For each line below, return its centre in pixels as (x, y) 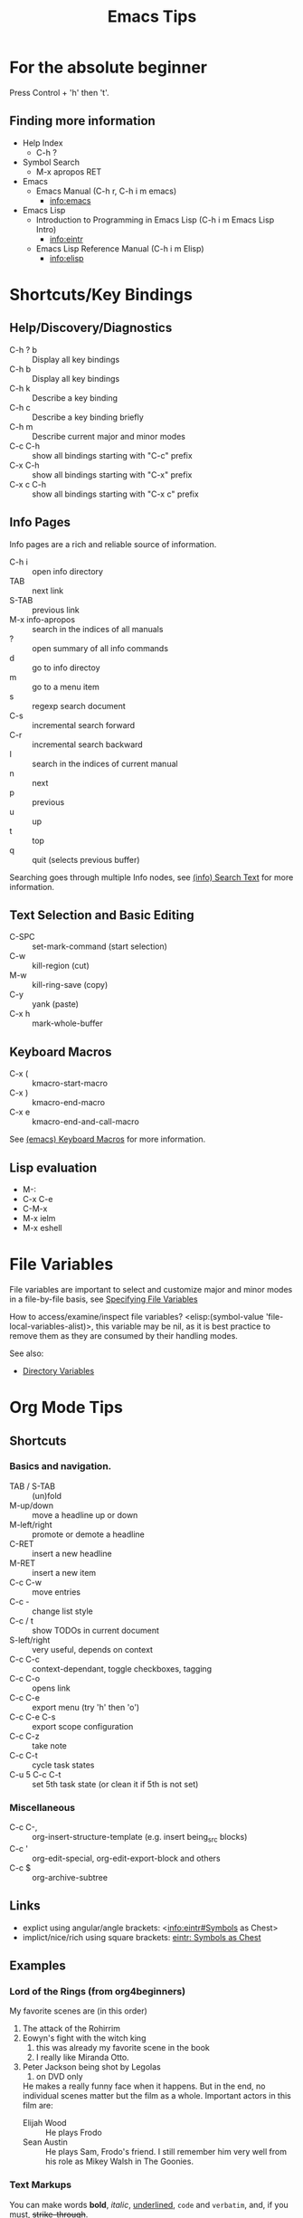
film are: (38, 2106)
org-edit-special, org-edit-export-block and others (126, 1858)
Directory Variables (58, 1370)
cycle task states (63, 1765)
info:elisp (66, 258)
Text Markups (41, 2185)
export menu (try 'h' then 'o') (86, 1707)
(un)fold (47, 1495)
